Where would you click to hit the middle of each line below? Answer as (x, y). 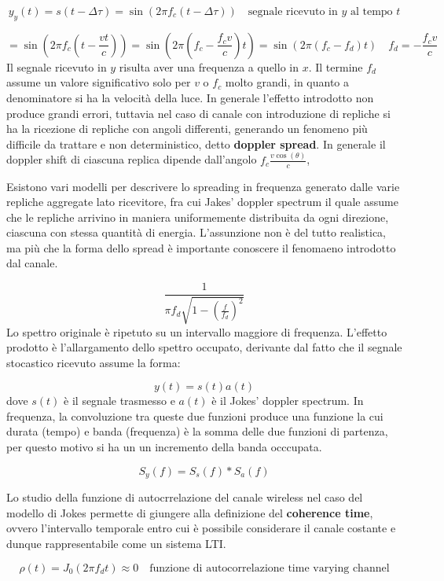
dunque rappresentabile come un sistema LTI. (116, 543)
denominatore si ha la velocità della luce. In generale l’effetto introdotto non (190, 97)
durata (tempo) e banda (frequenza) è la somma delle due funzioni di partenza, (197, 431)
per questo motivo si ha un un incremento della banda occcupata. (164, 447)
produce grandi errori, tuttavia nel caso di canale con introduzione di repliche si (198, 113)
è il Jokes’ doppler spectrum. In (288, 401)
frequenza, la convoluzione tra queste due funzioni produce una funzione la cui (195, 416)
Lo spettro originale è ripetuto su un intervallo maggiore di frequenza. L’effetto (197, 331)
